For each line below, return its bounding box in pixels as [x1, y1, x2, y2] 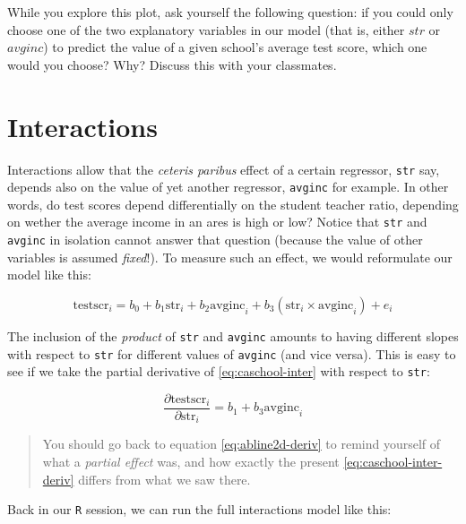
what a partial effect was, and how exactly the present [42, 451, 340, 470]
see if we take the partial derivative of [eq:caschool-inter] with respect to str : [7, 362, 430, 381]
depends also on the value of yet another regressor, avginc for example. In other [7, 177, 449, 196]
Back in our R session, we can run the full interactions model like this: [7, 500, 392, 519]
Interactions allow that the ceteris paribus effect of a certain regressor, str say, [7, 159, 440, 178]
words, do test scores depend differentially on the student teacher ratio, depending [7, 194, 459, 213]
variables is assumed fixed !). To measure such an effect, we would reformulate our [7, 247, 453, 266]
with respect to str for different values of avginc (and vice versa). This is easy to [7, 344, 456, 363]
